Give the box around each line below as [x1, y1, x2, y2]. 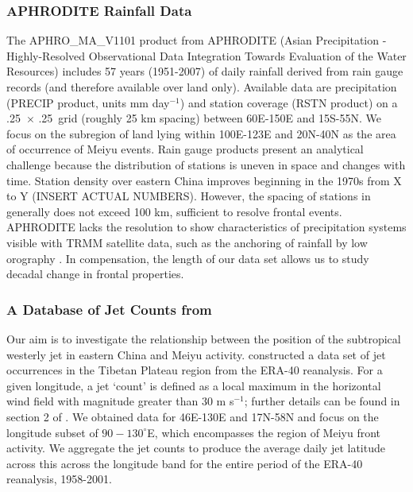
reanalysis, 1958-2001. [6, 471, 112, 487]
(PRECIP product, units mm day [6, 94, 170, 110]
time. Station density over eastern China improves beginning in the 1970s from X [6, 172, 402, 188]
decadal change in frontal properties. [6, 265, 184, 282]
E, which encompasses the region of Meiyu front [147, 424, 381, 440]
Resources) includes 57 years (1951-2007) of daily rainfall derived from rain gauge [6, 63, 403, 79]
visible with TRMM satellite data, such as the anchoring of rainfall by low [6, 234, 368, 250]
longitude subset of [6, 424, 98, 440]
